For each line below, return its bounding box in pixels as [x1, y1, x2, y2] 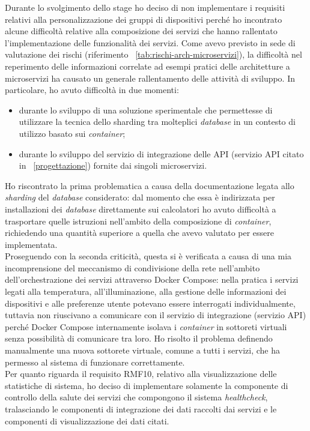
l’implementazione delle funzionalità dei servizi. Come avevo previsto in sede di [5, 36, 296, 49]
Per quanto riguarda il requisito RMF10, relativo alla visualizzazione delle [5, 367, 277, 380]
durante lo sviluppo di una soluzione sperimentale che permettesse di [19, 103, 273, 116]
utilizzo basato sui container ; [19, 127, 126, 139]
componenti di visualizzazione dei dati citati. [5, 414, 169, 427]
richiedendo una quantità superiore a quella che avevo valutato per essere [5, 226, 275, 239]
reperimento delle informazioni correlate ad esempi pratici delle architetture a [5, 59, 290, 72]
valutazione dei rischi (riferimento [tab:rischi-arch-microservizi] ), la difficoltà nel [5, 48, 302, 61]
